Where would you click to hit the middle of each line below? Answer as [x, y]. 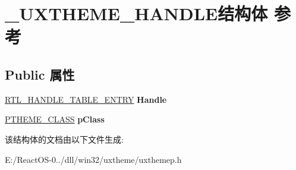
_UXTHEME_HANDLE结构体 [136, 13]
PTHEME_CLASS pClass [55, 119]
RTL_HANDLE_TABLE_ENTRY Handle [86, 99]
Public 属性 [40, 74]
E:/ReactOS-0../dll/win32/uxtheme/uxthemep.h [93, 159]
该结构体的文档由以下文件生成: [64, 139]
